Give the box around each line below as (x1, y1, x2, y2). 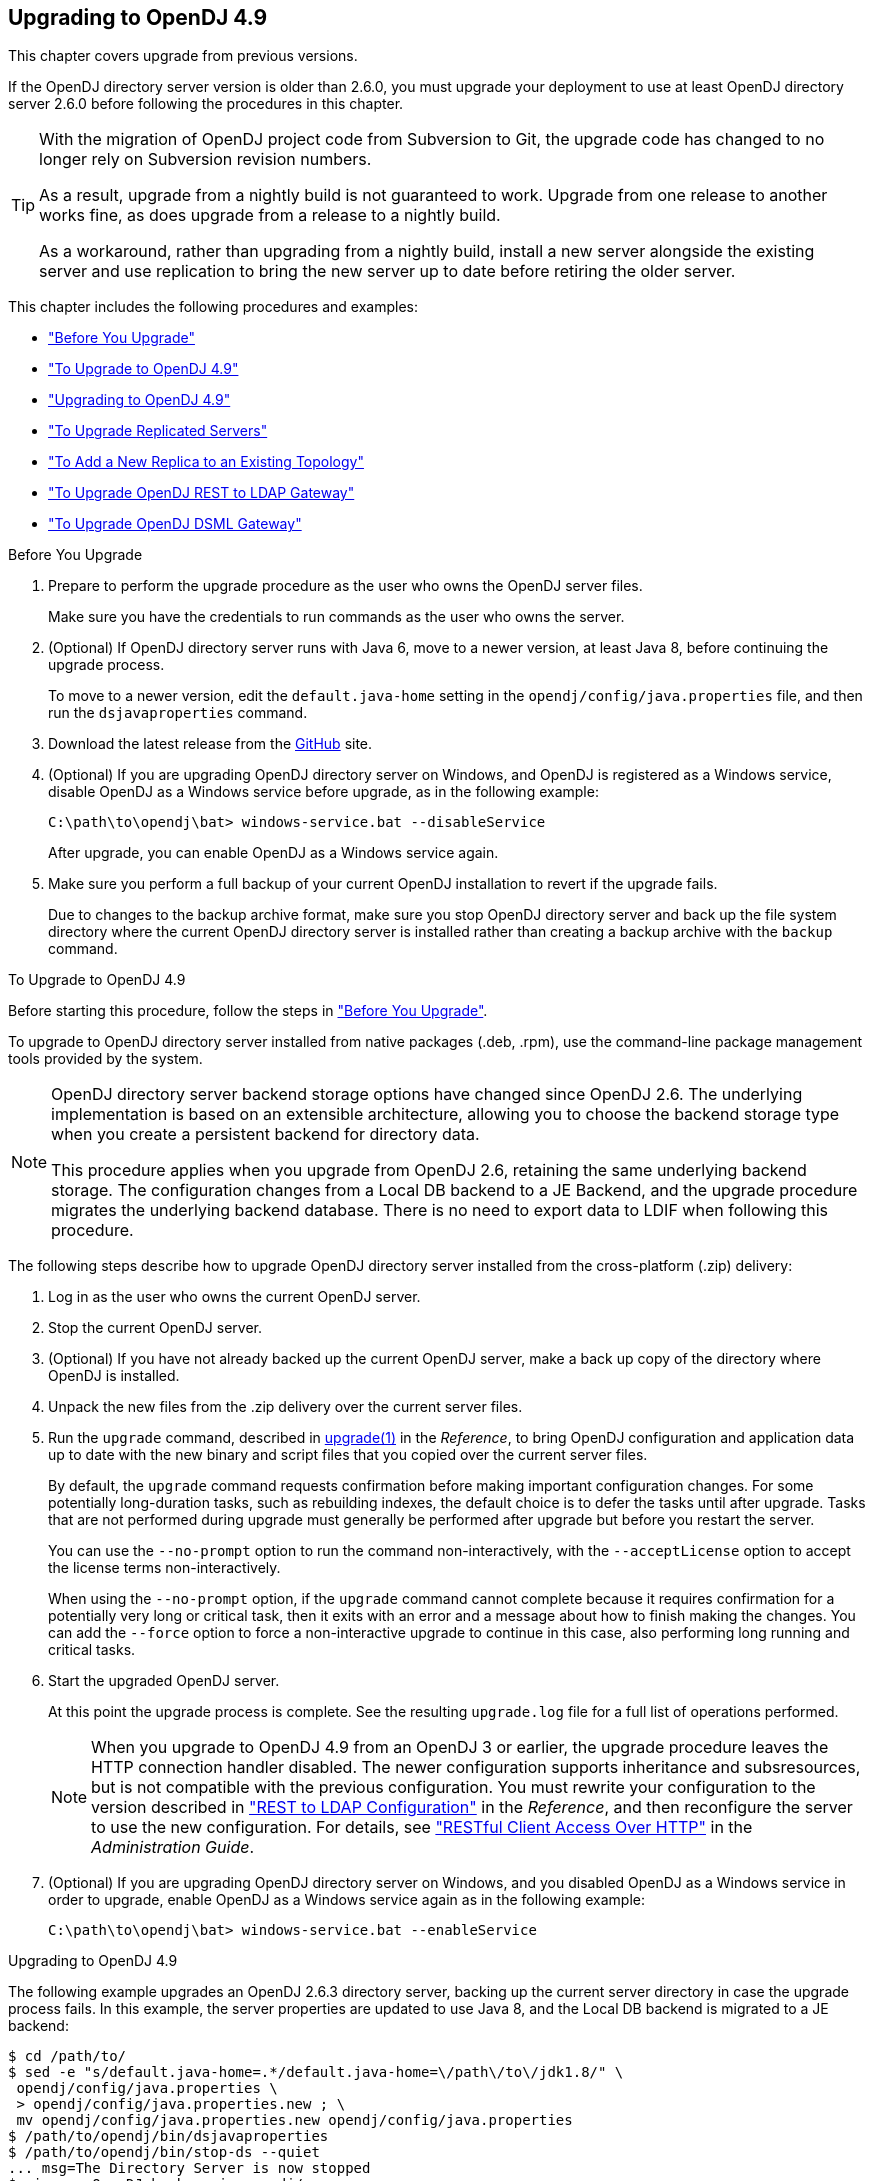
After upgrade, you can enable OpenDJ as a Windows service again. (48, 844, 499, 862)
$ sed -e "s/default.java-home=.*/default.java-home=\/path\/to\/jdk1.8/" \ (8, 2064, 624, 2081)
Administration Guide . (91, 1837, 255, 1858)
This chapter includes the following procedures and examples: (8, 298, 418, 316)
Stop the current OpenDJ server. (48, 1319, 263, 1337)
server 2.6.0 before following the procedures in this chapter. (8, 95, 404, 113)
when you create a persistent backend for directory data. (51, 1124, 480, 1145)
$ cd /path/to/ (8, 2048, 127, 2065)
